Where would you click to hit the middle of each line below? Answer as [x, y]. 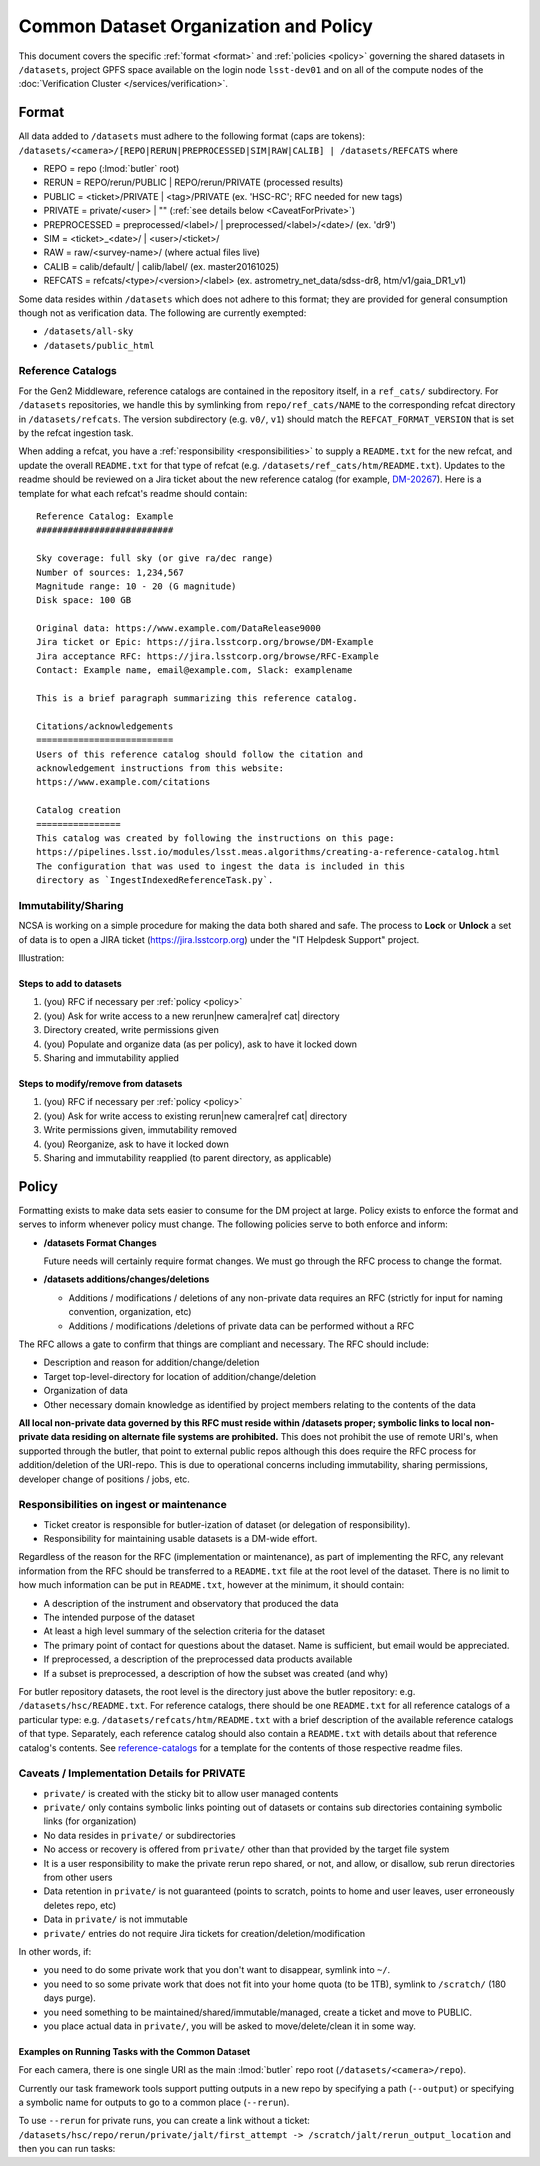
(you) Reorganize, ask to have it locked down [136, 1144]
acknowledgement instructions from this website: [160, 768]
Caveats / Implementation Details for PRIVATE [132, 1773]
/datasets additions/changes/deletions [126, 1279]
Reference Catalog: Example [105, 516]
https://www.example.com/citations [123, 782]
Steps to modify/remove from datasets [100, 1083]
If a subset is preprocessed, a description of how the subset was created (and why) [216, 1673]
